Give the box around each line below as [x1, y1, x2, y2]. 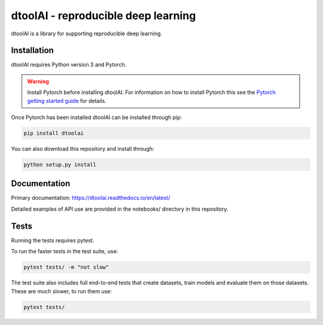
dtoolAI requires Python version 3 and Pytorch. [11, 61, 127, 68]
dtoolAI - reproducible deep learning [11, 9, 196, 22]
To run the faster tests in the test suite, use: [11, 248, 118, 255]
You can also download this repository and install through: [11, 145, 154, 152]
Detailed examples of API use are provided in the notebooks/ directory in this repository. [11, 205, 228, 212]
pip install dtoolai [23, 130, 84, 136]
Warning [27, 78, 49, 85]
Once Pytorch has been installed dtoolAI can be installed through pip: [11, 114, 182, 121]
